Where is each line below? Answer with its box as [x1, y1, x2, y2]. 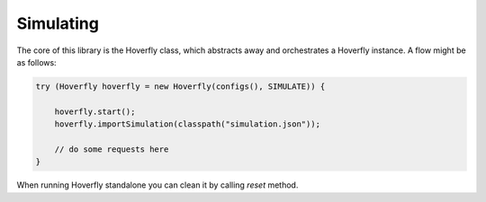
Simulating [16, 13, 99, 33]
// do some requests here [54, 144, 169, 154]
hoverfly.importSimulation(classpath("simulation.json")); [54, 119, 321, 129]
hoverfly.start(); [54, 106, 136, 117]
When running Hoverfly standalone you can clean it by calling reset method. [16, 180, 299, 190]
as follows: [16, 57, 58, 67]
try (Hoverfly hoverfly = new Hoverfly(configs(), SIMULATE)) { [35, 81, 326, 92]
